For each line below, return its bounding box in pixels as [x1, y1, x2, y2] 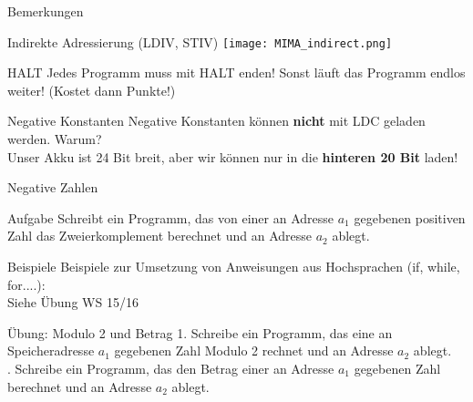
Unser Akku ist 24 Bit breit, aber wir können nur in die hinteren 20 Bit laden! [7, 147, 458, 166]
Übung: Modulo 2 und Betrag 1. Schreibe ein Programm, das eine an [7, 323, 393, 342]
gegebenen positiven [354, 208, 466, 227]
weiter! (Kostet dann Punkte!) [7, 80, 176, 99]
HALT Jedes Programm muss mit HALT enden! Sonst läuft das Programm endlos [7, 63, 466, 82]
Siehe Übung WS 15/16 [7, 293, 139, 312]
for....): [7, 274, 46, 294]
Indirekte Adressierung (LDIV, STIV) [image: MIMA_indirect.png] [7, 32, 393, 51]
